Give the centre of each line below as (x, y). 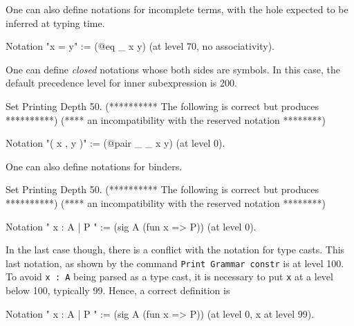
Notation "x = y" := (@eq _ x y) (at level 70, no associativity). (140, 46)
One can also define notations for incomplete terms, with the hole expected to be (177, 9)
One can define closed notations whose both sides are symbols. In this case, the (173, 69)
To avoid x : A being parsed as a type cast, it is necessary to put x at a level (169, 277)
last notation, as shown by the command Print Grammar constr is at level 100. (175, 263)
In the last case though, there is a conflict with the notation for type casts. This (175, 250)
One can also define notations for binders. (94, 166)
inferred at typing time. (55, 22)
